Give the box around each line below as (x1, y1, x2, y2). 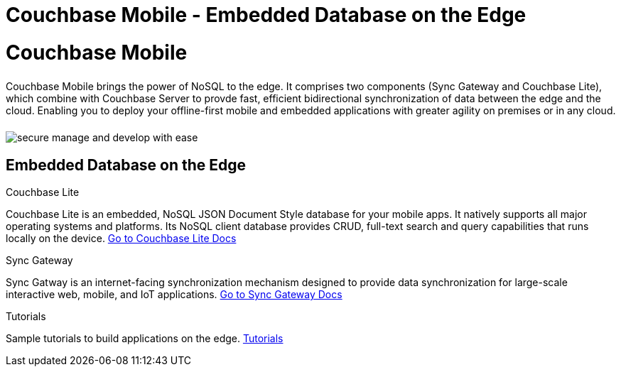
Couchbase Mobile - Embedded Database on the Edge (6, 3, 526, 27)
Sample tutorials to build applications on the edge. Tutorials (6, 332, 283, 345)
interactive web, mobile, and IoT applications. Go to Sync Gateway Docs (6, 288, 342, 301)
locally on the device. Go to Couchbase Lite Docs (6, 232, 237, 245)
